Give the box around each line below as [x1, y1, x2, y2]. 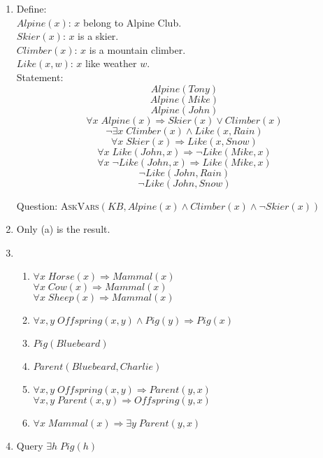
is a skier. [78, 29, 119, 43]
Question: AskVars [16, 198, 99, 213]
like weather [85, 56, 137, 71]
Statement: [16, 69, 64, 84]
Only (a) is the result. [16, 222, 110, 236]
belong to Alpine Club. [83, 15, 182, 29]
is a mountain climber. [89, 42, 186, 57]
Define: [16, 1, 47, 15]
